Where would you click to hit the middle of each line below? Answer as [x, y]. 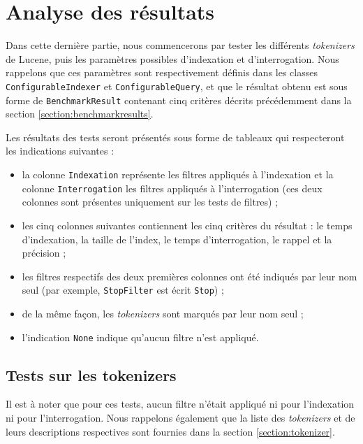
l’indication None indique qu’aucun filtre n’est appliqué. [140, 337]
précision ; [44, 253]
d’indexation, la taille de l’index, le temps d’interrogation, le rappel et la [177, 239]
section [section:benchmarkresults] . [80, 114]
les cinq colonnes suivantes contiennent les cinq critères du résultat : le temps [187, 225]
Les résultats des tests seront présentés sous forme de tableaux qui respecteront [175, 137]
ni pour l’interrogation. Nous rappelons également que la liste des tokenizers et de [180, 417]
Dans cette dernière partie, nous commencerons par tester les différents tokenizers [180, 45]
